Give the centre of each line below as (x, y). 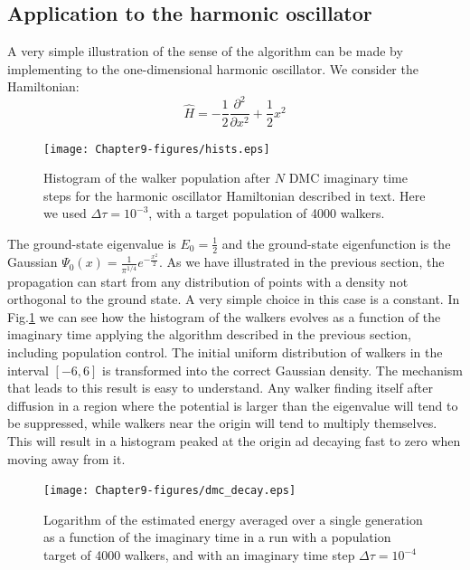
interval (28, 370)
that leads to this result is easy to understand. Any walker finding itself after (220, 388)
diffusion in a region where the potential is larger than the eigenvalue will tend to (233, 405)
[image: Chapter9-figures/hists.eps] (157, 149)
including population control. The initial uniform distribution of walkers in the (225, 352)
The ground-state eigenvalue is (92, 243)
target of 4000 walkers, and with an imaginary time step (199, 555)
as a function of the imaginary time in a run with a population (217, 537)
